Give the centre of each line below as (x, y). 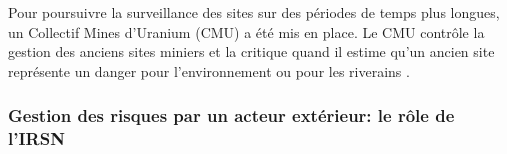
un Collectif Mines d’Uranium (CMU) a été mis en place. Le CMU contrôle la (246, 31)
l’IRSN (36, 138)
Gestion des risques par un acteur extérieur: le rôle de (231, 115)
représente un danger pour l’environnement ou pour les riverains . (209, 70)
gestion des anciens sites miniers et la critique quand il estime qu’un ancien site (251, 51)
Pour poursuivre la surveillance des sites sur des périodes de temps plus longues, (254, 12)
